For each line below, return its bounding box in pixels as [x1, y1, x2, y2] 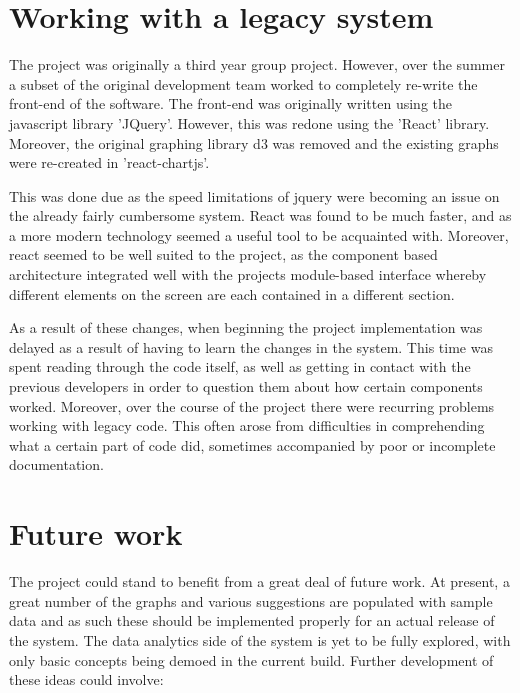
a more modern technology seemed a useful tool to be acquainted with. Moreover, [9, 224, 509, 245]
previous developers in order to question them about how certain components [9, 376, 483, 397]
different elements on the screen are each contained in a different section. [9, 283, 455, 304]
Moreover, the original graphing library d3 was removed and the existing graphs [9, 132, 499, 153]
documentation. [9, 454, 104, 475]
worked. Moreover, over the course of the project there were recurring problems [9, 395, 495, 416]
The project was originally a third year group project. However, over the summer [9, 54, 505, 75]
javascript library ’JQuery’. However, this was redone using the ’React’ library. [9, 112, 490, 133]
